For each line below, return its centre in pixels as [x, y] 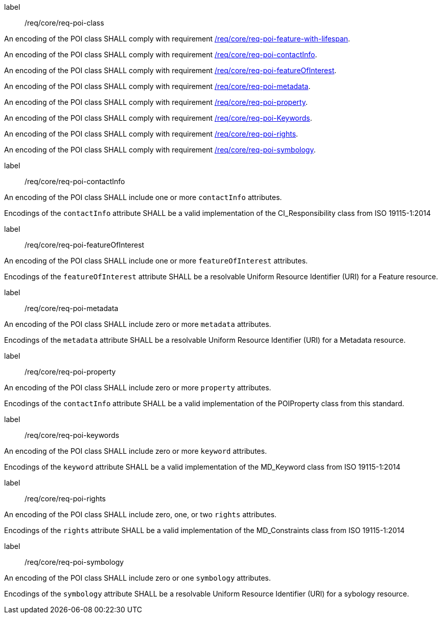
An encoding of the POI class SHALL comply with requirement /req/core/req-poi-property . [156, 102]
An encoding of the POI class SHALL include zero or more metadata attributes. [138, 324]
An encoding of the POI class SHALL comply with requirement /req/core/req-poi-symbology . [160, 150]
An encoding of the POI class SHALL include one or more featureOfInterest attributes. [156, 261]
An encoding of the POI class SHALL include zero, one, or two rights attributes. [141, 514]
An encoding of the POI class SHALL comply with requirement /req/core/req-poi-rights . [151, 134]
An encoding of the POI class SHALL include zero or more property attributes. [138, 388]
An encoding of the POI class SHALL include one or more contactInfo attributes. [143, 197]
